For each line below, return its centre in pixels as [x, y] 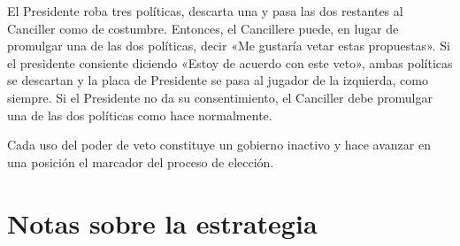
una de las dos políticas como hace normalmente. [140, 115]
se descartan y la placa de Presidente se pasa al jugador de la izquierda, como [218, 80]
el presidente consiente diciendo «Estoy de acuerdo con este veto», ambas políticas [230, 62]
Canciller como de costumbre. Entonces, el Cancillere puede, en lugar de [203, 28]
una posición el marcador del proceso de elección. [141, 161]
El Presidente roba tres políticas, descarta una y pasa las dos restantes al [205, 11]
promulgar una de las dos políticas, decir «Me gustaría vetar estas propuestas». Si [229, 46]
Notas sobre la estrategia [162, 223]
